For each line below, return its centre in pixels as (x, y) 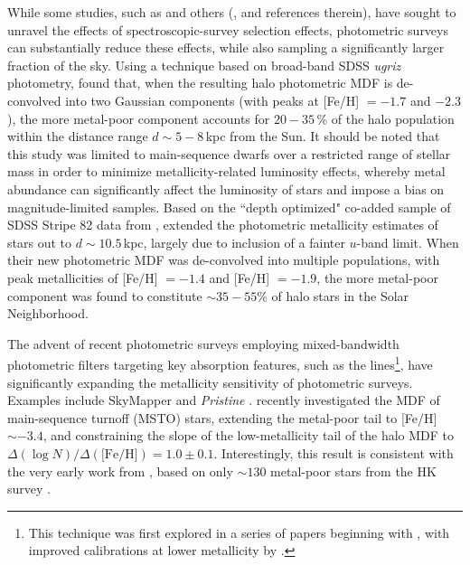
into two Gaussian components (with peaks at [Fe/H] (212, 100)
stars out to (39, 242)
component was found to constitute (105, 295)
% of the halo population (385, 118)
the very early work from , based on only (120, 471)
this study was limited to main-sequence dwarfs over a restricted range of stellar (229, 153)
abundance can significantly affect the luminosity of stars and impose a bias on (226, 188)
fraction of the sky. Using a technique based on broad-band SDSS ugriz (204, 65)
